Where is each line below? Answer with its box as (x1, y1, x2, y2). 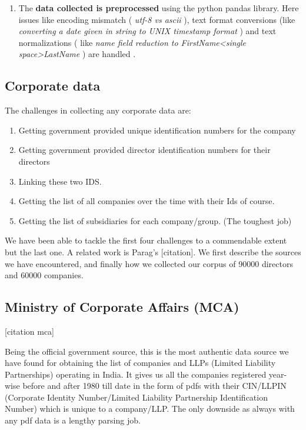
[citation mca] (5, 325, 54, 337)
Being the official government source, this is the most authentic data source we (5, 345, 289, 357)
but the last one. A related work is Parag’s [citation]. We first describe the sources (5, 245, 301, 258)
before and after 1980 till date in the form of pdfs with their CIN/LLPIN (22, 379, 287, 392)
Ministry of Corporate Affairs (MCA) (5, 298, 240, 316)
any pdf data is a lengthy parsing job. (5, 414, 141, 426)
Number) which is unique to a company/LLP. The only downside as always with (5, 402, 295, 415)
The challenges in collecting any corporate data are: (5, 104, 191, 116)
